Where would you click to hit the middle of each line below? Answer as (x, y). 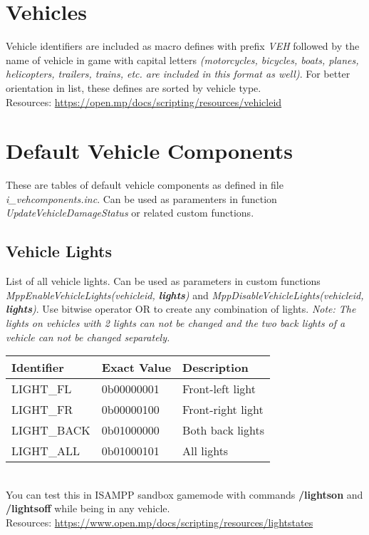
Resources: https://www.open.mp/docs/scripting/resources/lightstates (160, 522)
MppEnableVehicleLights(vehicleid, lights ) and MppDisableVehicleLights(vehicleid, (185, 295)
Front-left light (219, 389)
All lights (206, 451)
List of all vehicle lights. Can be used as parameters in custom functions (163, 281)
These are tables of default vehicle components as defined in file (145, 185)
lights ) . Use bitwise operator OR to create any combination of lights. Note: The (181, 309)
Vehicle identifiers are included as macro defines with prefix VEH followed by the (183, 46)
